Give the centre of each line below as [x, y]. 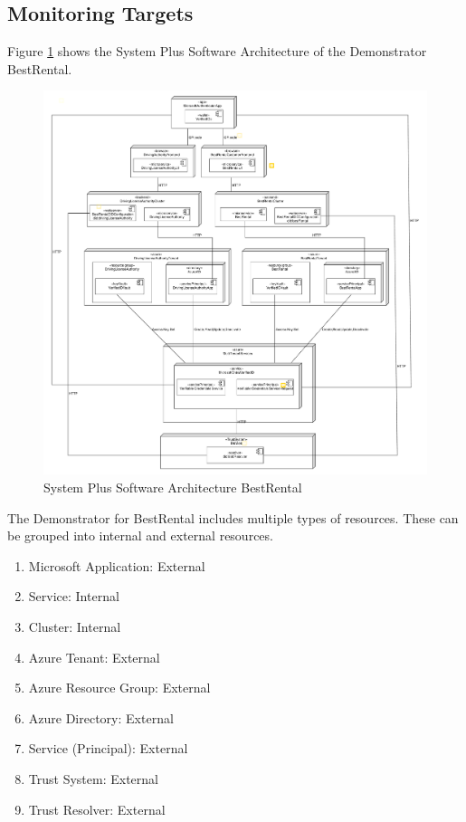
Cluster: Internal [75, 626]
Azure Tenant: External [94, 657]
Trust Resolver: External [97, 809]
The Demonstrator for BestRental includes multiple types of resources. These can [233, 517]
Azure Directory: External [101, 717]
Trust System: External [93, 778]
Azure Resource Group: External [119, 688]
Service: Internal [74, 596]
